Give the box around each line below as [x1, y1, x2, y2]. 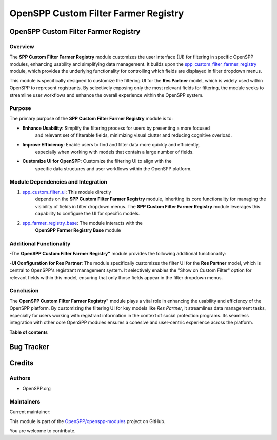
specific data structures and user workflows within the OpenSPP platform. [35, 165, 192, 172]
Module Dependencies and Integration [9, 178, 107, 185]
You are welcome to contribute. [9, 427, 76, 434]
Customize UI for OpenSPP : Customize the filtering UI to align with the [22, 158, 172, 164]
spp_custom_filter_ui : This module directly [22, 189, 111, 195]
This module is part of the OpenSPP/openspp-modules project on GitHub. [9, 418, 166, 424]
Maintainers [9, 398, 41, 405]
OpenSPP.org [22, 386, 51, 392]
